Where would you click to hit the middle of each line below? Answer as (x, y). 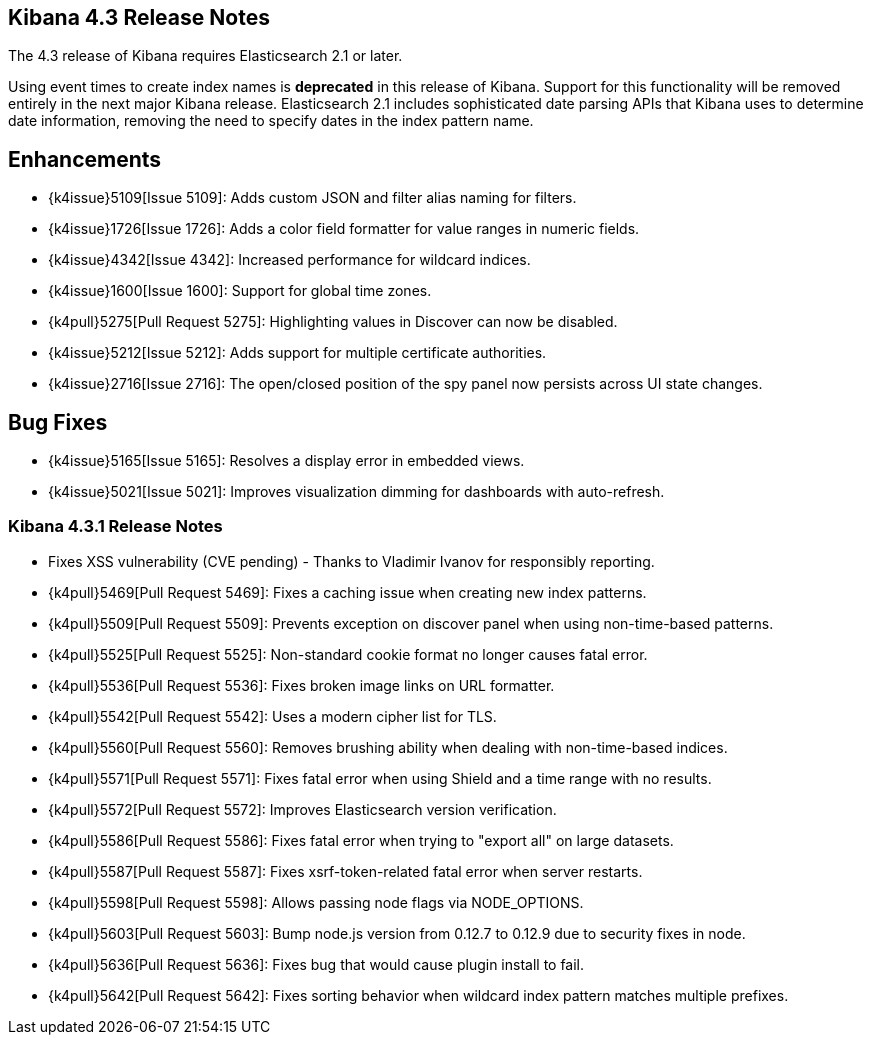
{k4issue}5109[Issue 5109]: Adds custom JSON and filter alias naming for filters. (312, 198)
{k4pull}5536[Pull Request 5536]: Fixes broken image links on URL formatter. (301, 685)
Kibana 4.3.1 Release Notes (115, 526)
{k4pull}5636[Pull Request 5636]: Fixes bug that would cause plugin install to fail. (316, 964)
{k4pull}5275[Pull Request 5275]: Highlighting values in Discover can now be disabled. (333, 322)
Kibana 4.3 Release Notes (139, 17)
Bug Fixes (58, 422)
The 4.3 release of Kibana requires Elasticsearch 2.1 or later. (205, 56)
